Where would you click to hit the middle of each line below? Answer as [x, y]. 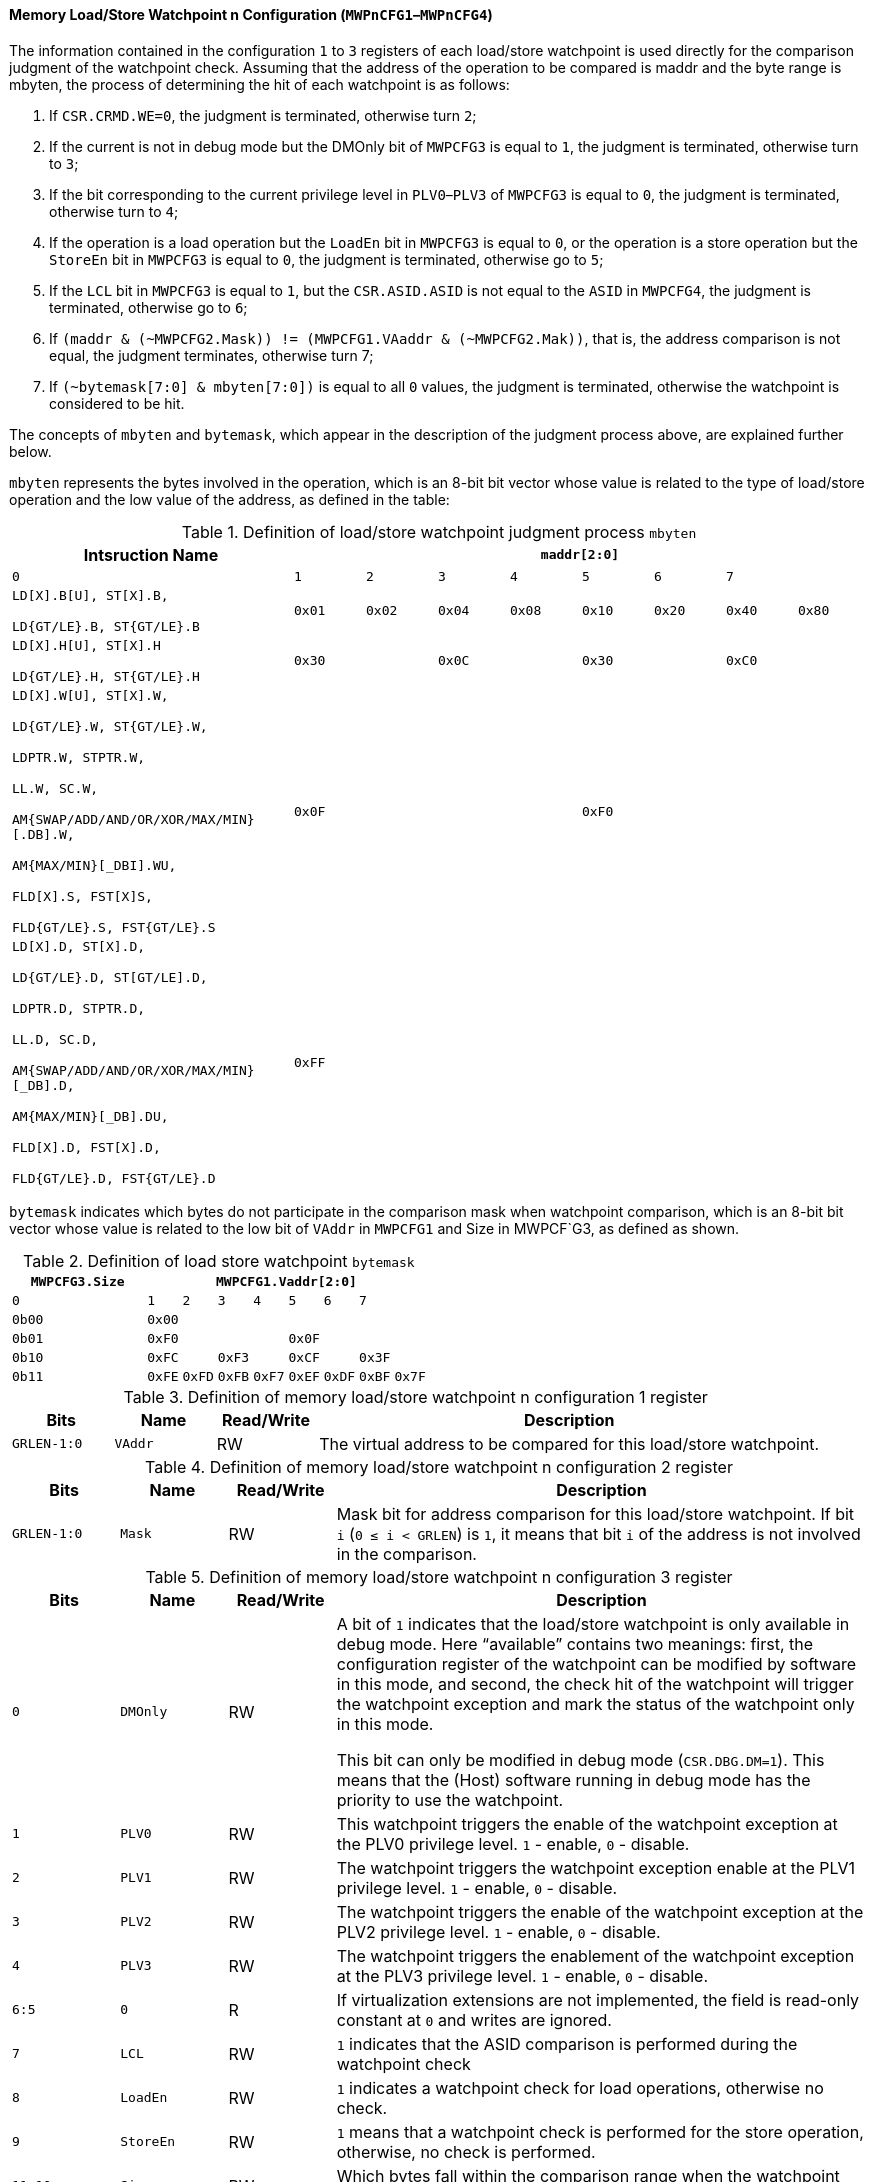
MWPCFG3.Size [77, 1281]
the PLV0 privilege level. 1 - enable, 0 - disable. [513, 1843]
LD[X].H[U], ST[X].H [86, 645]
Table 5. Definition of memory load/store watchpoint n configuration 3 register [439, 1576]
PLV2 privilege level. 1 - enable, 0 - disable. [498, 1931]
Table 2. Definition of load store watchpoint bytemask [219, 1260]
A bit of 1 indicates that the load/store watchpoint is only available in [593, 1623]
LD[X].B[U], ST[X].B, [90, 595]
